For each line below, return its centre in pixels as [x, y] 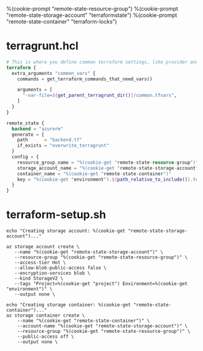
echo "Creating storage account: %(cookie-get [66, 231]
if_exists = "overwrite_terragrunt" [63, 146]
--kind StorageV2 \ [39, 279]
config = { [25, 157]
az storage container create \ [46, 316]
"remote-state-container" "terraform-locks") [62, 21]
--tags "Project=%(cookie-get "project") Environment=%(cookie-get [101, 284]
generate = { [28, 134]
